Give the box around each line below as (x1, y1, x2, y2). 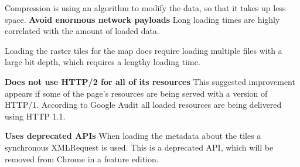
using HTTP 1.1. (5, 110, 66, 122)
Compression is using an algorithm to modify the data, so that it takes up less (5, 2, 286, 13)
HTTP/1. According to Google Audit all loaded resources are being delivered (5, 98, 282, 111)
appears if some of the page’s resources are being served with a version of (5, 87, 268, 99)
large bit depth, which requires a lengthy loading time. (5, 56, 200, 68)
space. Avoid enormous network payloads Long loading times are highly (5, 13, 280, 25)
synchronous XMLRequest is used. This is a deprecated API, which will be (5, 141, 274, 153)
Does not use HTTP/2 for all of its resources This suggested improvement (5, 75, 295, 87)
